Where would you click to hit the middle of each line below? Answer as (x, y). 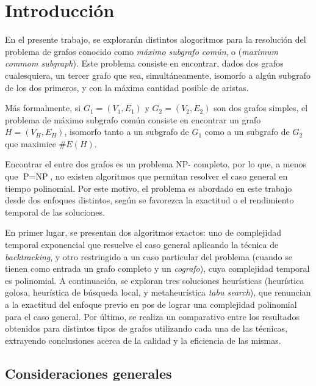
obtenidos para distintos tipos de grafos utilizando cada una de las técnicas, (146, 328)
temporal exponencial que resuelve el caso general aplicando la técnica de (142, 245)
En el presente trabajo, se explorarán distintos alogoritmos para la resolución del (156, 39)
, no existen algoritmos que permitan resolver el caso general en (169, 176)
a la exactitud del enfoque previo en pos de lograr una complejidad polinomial (151, 304)
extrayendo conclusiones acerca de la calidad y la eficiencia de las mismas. (143, 340)
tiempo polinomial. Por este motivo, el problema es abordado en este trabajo (149, 188)
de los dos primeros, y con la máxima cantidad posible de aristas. (127, 87)
